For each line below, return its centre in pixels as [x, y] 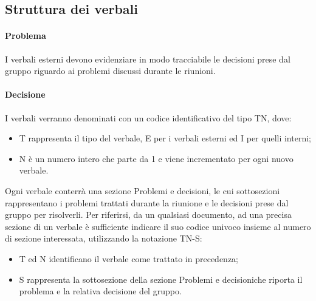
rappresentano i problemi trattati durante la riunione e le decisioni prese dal [147, 202]
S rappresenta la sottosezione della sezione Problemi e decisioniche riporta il [161, 279]
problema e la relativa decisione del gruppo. [100, 291]
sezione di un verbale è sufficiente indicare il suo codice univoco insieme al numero [158, 226]
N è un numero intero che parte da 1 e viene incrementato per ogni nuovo [156, 158]
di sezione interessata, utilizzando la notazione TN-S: [104, 238]
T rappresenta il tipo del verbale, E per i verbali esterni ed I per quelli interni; [165, 138]
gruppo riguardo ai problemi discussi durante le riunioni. [110, 71]
